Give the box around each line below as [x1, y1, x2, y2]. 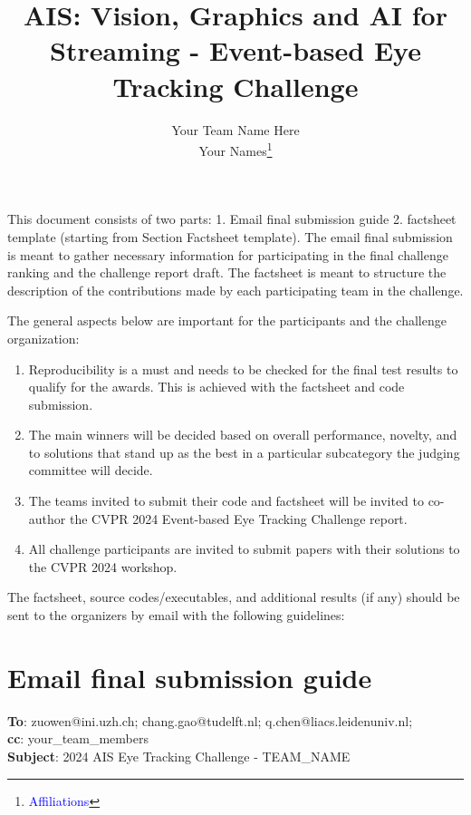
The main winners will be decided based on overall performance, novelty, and [28, 425, 457, 444]
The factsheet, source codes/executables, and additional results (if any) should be [7, 587, 460, 606]
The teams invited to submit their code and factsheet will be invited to [28, 491, 424, 510]
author [28, 509, 66, 528]
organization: [7, 328, 80, 347]
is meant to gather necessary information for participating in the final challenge [7, 245, 448, 264]
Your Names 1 [198, 139, 273, 160]
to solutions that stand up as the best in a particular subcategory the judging [28, 442, 460, 461]
